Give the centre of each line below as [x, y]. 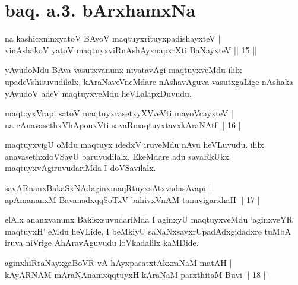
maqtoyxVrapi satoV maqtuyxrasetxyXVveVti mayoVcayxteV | [119, 113]
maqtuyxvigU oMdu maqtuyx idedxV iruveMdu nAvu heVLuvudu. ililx [134, 145]
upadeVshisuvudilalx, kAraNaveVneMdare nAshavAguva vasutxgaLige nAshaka [149, 81]
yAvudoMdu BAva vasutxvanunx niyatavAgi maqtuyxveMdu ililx [123, 70]
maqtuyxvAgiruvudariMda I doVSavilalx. [80, 168]
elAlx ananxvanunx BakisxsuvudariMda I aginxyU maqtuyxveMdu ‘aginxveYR [149, 219]
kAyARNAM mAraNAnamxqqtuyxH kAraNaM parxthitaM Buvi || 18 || [137, 274]
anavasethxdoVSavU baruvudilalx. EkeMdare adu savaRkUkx [117, 156]
